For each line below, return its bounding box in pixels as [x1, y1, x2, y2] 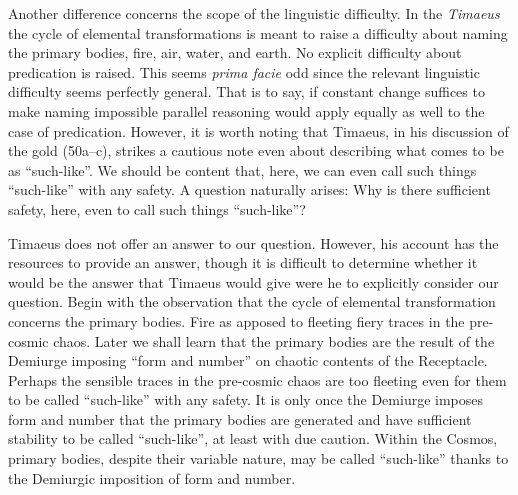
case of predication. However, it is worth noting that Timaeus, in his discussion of [8, 120, 509, 141]
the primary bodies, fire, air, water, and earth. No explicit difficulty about [8, 42, 462, 63]
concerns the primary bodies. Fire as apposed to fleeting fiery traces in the [8, 310, 465, 331]
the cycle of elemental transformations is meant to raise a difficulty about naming [8, 22, 508, 43]
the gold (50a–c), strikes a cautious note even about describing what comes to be [8, 140, 504, 161]
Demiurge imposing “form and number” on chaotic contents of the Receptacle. [8, 350, 488, 371]
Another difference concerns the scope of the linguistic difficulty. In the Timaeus [8, 3, 500, 23]
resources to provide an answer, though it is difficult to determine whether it [8, 252, 478, 273]
